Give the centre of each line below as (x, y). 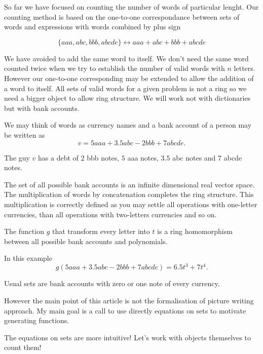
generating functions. (37, 320)
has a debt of (58, 157)
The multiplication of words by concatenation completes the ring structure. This (129, 194)
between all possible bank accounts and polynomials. (86, 241)
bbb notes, (103, 157)
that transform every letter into (101, 231)
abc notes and (194, 157)
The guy (17, 157)
